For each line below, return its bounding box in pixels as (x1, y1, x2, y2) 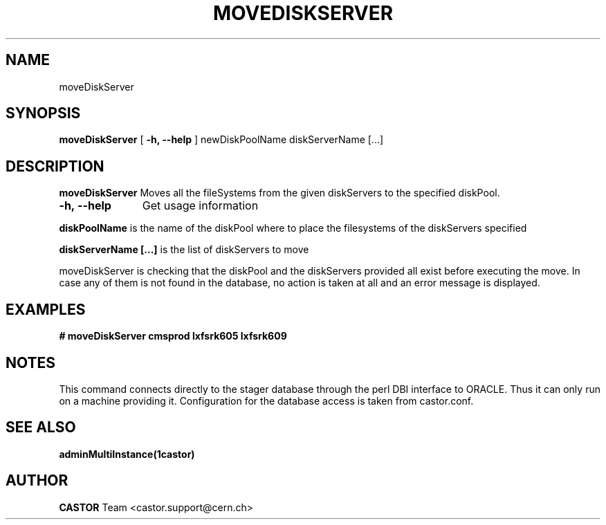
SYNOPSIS (6, 104, 81, 122)
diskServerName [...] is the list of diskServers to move (59, 243, 309, 256)
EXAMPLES (6, 300, 86, 318)
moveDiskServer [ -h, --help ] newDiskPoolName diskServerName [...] (59, 133, 384, 146)
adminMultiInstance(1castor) (59, 448, 195, 460)
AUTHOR (6, 472, 68, 490)
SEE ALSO (6, 418, 76, 436)
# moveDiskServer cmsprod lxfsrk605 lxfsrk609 (59, 330, 287, 342)
